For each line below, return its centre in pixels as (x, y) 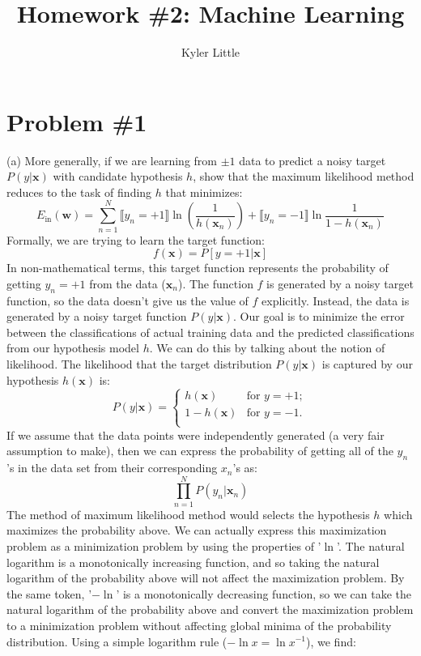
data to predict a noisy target (313, 160)
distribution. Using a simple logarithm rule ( (117, 641)
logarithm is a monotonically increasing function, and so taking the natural (193, 562)
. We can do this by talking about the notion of (267, 348)
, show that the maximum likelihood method (304, 176)
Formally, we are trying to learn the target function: (136, 239)
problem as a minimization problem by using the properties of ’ (164, 546)
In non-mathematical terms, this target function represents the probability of (198, 268)
